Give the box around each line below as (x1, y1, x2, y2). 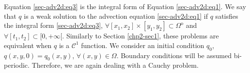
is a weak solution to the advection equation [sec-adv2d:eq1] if (24, 11, 208, 21)
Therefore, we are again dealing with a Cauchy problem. (31, 60, 199, 70)
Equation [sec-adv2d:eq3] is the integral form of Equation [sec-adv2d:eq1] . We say (4, 1, 246, 11)
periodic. (4, 60, 30, 70)
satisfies (215, 11, 238, 21)
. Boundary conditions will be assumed (116, 50, 232, 60)
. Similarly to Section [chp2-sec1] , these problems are (62, 31, 219, 41)
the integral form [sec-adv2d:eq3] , (4, 20, 103, 30)
